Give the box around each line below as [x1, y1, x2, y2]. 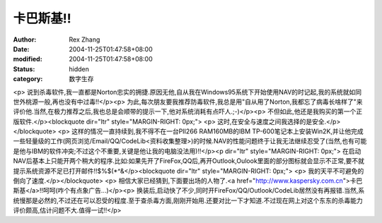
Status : [13, 64, 35, 73]
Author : [13, 35, 37, 44]
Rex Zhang [69, 35, 100, 44]
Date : [13, 44, 30, 53]
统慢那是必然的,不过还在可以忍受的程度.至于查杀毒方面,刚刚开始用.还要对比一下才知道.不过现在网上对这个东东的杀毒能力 [13, 196, 364, 205]
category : [13, 75, 43, 83]
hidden [69, 64, 90, 73]
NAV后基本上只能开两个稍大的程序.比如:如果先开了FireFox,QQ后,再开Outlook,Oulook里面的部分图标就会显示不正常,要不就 [13, 157, 364, 165]
